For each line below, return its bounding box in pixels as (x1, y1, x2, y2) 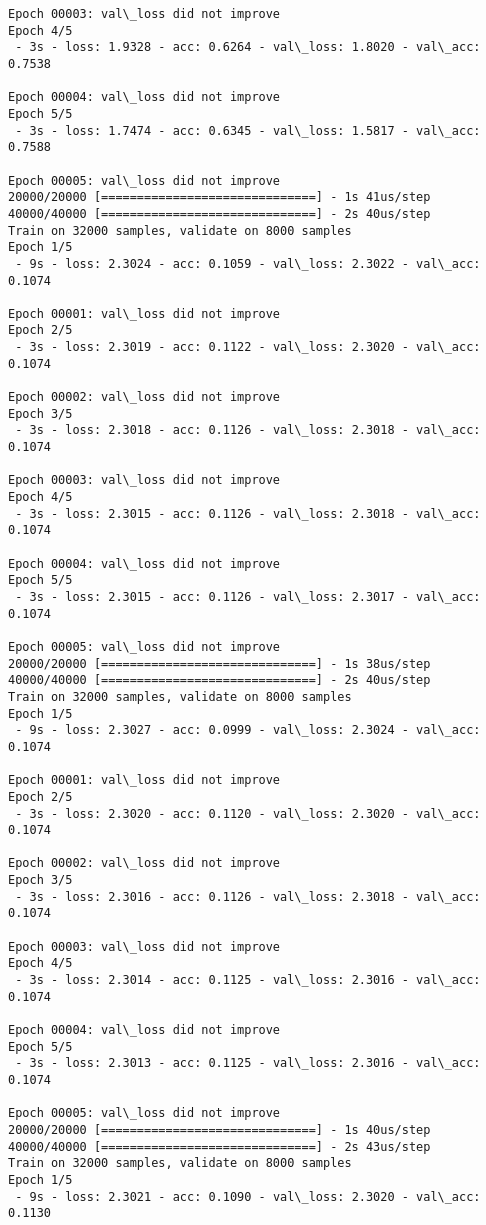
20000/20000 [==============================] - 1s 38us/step (8, 656, 431, 671)
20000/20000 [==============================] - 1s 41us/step (8, 190, 431, 205)
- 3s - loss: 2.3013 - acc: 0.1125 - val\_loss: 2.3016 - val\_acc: (15, 1056, 481, 1071)
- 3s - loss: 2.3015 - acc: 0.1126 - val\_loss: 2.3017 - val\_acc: (15, 589, 481, 604)
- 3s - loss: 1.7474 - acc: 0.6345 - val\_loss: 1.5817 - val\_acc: (15, 123, 481, 138)
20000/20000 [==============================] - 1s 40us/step (8, 1122, 431, 1137)
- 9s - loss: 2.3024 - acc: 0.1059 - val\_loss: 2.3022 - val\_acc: (15, 256, 481, 271)
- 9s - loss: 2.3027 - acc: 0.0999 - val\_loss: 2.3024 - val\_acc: (15, 723, 481, 738)
